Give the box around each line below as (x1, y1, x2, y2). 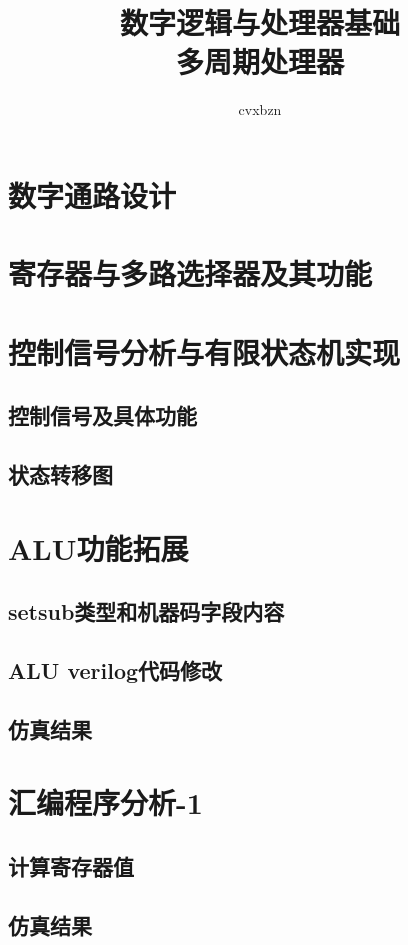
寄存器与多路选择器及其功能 (8, 253, 373, 294)
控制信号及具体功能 (8, 400, 197, 431)
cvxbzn (238, 99, 282, 120)
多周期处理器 (175, 41, 344, 82)
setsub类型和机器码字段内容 (8, 596, 285, 627)
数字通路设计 (8, 174, 177, 215)
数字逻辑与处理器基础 (119, 2, 400, 43)
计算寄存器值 (8, 850, 134, 881)
